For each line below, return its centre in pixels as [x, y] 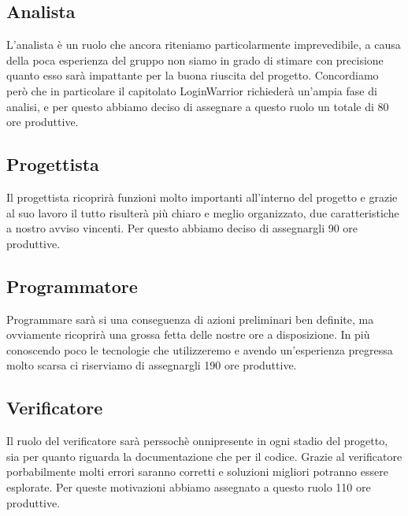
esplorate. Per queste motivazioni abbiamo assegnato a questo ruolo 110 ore [189, 486]
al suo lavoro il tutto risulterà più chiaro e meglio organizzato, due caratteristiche [203, 212]
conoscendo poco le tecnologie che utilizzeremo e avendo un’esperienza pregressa [200, 349]
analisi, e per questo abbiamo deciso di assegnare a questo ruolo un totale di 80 [198, 106]
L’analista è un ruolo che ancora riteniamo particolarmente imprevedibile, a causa [204, 45]
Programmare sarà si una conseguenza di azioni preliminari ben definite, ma [190, 319]
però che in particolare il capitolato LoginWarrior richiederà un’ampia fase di [192, 90]
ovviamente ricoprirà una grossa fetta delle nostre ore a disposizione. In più [188, 334]
